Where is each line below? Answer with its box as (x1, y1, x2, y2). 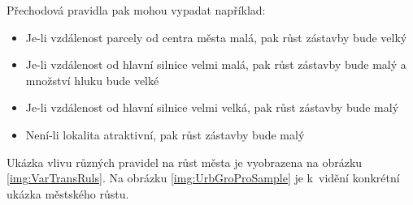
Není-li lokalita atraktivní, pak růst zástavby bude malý (25, 126, 305, 143)
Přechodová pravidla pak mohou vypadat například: (7, 2, 266, 18)
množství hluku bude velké (25, 71, 159, 88)
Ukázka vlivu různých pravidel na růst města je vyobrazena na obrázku (7, 153, 363, 170)
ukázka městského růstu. (7, 185, 129, 202)
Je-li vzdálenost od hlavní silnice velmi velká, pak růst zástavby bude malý (25, 99, 399, 116)
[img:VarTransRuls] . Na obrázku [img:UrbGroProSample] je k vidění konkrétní (7, 169, 400, 186)
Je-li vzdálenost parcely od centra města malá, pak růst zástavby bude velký (25, 28, 407, 45)
